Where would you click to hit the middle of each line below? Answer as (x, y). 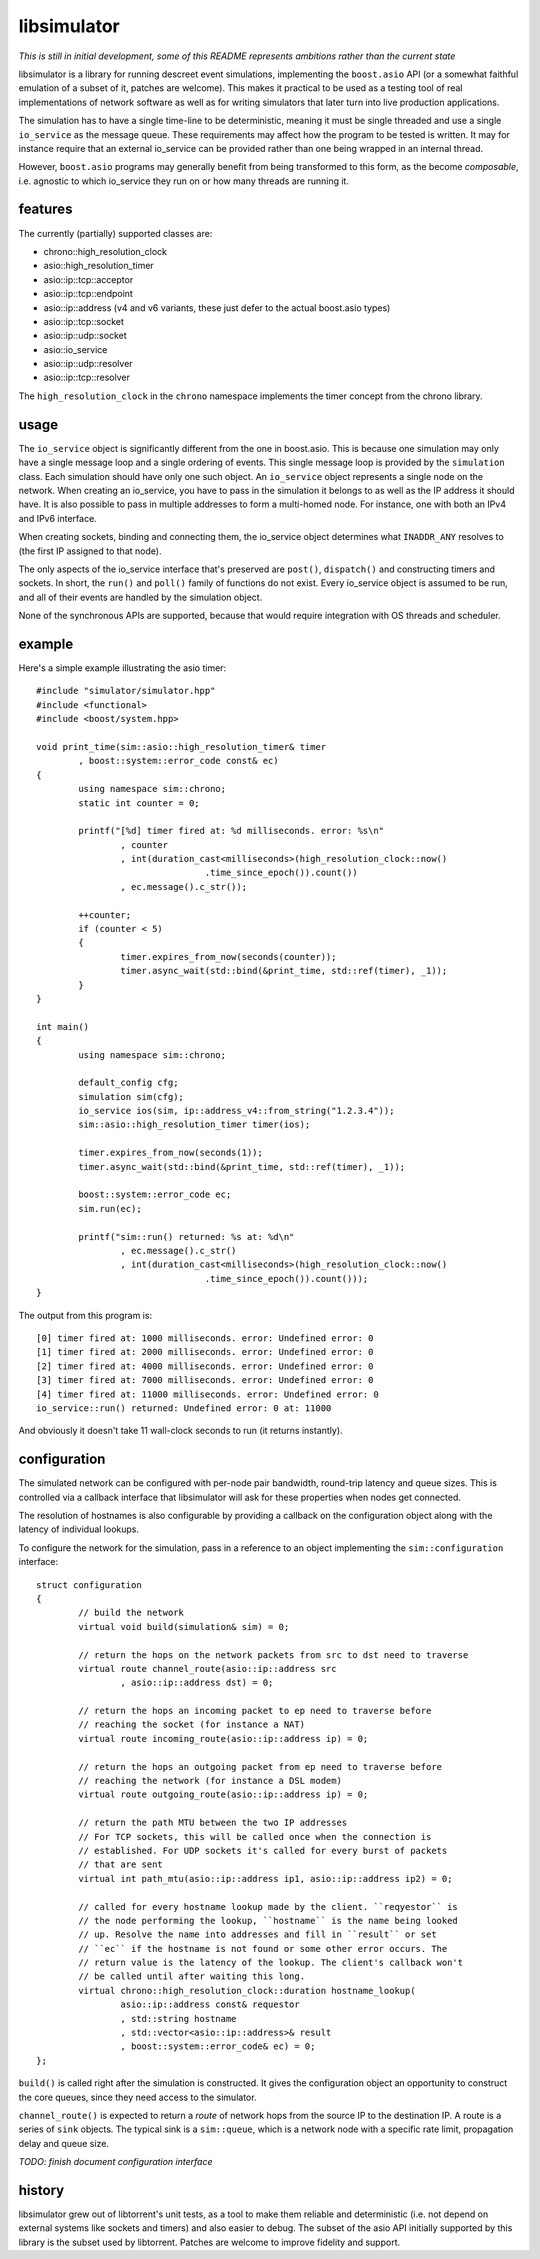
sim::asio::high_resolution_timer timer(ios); (194, 1124)
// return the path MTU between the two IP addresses (213, 1823)
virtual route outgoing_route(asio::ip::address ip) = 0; (223, 1794)
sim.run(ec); (110, 1208)
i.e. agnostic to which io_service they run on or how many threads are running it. (184, 181)
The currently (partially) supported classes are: (115, 233)
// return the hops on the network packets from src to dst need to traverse (273, 1654)
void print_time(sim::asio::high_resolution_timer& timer (181, 746)
